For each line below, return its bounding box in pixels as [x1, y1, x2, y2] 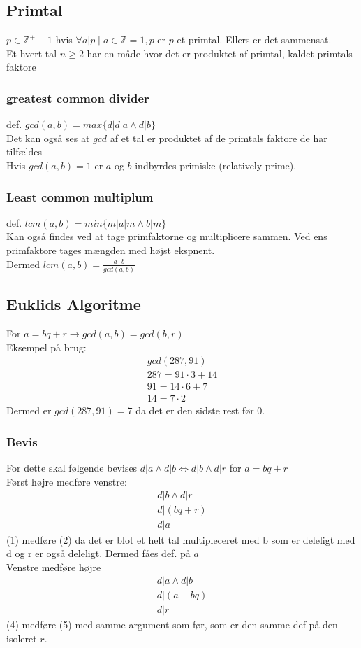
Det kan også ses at [6, 130, 90, 145]
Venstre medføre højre [6, 559, 101, 574]
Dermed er [6, 403, 52, 418]
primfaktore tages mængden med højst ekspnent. [6, 242, 215, 257]
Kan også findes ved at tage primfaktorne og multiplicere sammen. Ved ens [6, 229, 327, 244]
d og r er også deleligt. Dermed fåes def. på [6, 546, 191, 561]
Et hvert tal [6, 45, 57, 60]
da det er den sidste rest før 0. [135, 403, 265, 418]
